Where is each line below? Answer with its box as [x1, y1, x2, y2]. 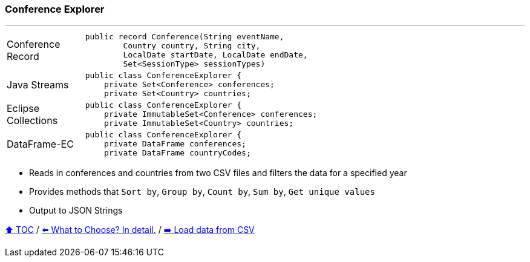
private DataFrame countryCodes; [104, 148, 251, 158]
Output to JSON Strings [29, 205, 123, 216]
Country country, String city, [123, 41, 261, 51]
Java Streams [7, 78, 69, 91]
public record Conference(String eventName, [85, 32, 284, 42]
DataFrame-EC [7, 137, 74, 150]
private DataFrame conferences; [104, 139, 246, 149]
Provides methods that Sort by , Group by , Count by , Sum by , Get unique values [29, 186, 375, 197]
